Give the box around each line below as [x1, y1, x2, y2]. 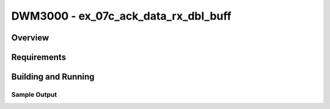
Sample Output [11, 90, 57, 99]
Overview [11, 32, 50, 43]
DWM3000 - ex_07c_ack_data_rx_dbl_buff [11, 9, 232, 23]
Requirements [11, 52, 67, 62]
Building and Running [11, 72, 95, 82]
